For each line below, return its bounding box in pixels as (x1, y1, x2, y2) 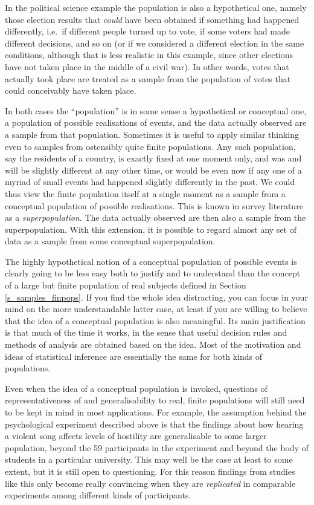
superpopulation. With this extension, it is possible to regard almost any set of (5, 223, 296, 235)
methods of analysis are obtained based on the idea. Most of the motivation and (5, 338, 301, 351)
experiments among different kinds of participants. (5, 489, 191, 501)
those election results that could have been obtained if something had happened (5, 13, 300, 25)
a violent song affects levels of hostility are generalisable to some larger (5, 429, 267, 442)
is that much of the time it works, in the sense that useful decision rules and (5, 326, 287, 339)
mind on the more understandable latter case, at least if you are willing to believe (5, 302, 307, 315)
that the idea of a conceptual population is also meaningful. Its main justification (5, 314, 306, 327)
